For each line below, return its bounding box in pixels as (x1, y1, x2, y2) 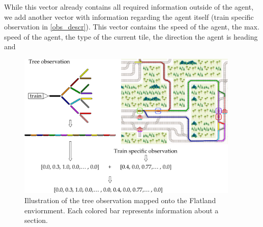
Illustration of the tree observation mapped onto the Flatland (24, 195, 216, 206)
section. (24, 215, 48, 225)
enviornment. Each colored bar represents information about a (24, 205, 219, 215)
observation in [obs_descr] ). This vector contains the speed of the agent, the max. (4, 21, 259, 32)
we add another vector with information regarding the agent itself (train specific (4, 11, 254, 22)
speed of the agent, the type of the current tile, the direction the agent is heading (4, 31, 258, 42)
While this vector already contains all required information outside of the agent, (4, 2, 254, 12)
